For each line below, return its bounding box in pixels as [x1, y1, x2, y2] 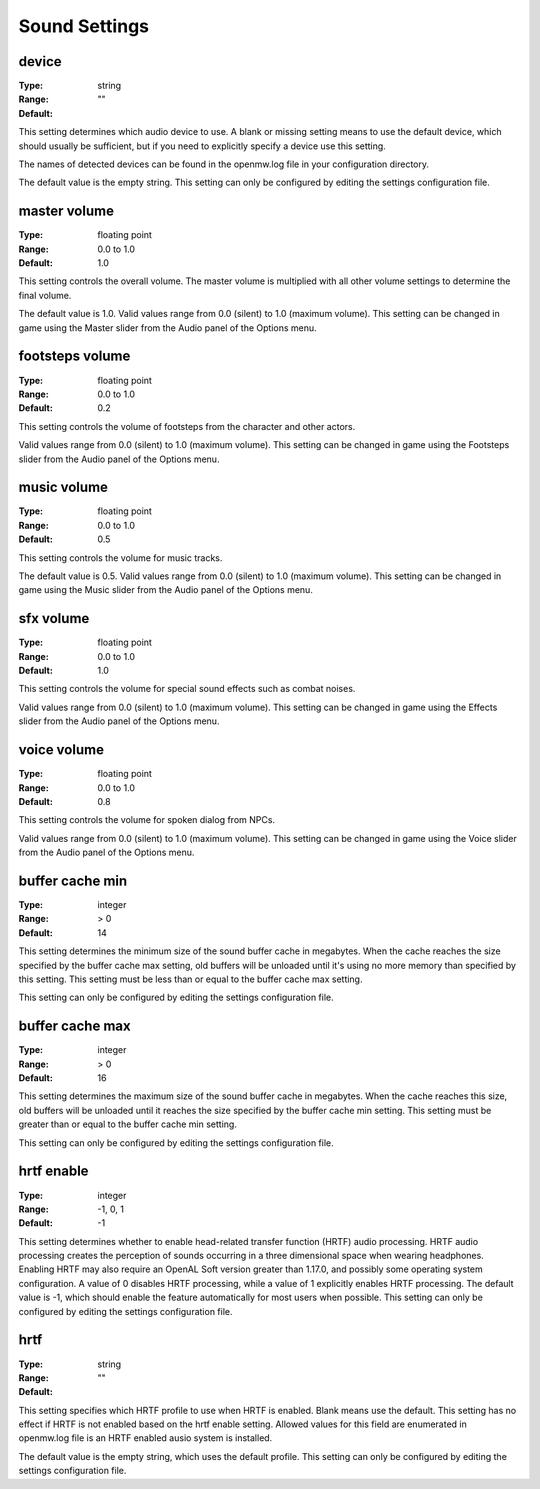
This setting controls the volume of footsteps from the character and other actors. [18, 420, 356, 432]
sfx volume [18, 610, 90, 627]
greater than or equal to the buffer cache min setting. [18, 1118, 237, 1130]
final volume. [18, 289, 72, 301]
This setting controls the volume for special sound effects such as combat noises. [18, 683, 356, 695]
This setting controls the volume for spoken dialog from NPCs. [18, 814, 275, 826]
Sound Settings [18, 15, 150, 37]
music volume [18, 479, 109, 496]
